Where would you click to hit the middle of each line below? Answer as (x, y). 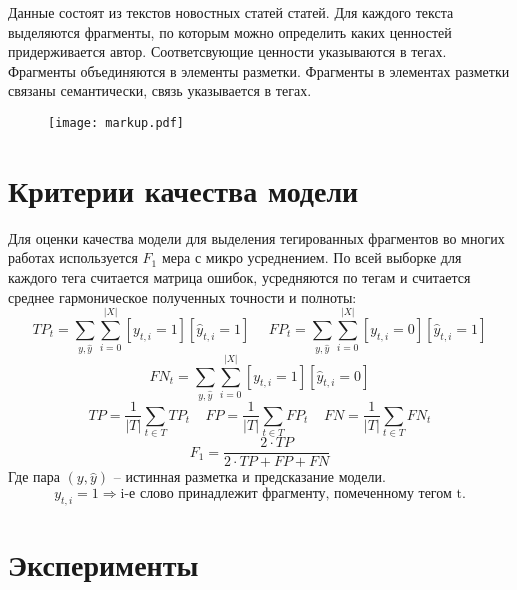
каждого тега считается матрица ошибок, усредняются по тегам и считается (239, 276)
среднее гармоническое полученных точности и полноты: (182, 296)
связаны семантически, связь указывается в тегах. (160, 90)
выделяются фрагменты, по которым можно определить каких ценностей (230, 31)
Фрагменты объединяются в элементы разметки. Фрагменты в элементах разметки (259, 70)
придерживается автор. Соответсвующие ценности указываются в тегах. (227, 51)
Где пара (34, 476)
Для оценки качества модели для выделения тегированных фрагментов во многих (256, 237)
